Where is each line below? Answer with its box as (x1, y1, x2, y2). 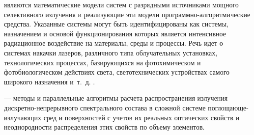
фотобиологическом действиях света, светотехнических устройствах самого (4, 67, 230, 77)
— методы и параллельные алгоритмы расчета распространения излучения (4, 93, 228, 103)
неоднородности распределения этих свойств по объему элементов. (4, 122, 205, 132)
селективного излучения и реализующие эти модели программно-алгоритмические (4, 9, 251, 19)
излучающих (4, 112, 41, 122)
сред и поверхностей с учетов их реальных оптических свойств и (43, 112, 239, 122)
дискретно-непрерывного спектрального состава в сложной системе (4, 102, 206, 112)
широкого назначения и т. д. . (4, 76, 95, 86)
